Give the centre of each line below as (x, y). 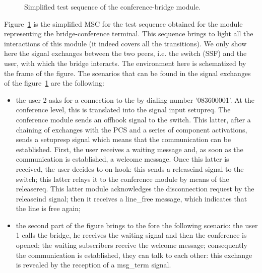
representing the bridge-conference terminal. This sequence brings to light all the (129, 33)
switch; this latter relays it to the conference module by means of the (122, 179)
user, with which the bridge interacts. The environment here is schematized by (125, 63)
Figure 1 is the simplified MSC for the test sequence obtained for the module (123, 23)
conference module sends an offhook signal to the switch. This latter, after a (133, 119)
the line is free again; (48, 208)
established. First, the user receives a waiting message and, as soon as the (129, 149)
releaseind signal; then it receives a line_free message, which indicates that (132, 198)
